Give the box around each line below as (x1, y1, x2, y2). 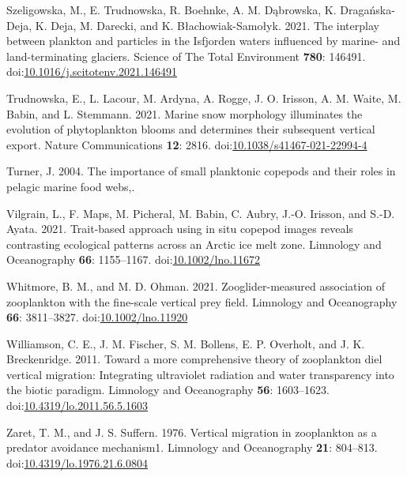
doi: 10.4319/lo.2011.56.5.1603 (6, 397, 148, 414)
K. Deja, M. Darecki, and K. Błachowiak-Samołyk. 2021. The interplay (35, 17, 379, 33)
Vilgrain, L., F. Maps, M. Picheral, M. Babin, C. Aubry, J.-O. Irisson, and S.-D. (6, 205, 395, 221)
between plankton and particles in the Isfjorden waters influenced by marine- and (6, 32, 401, 49)
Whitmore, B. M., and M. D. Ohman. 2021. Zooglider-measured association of (6, 277, 386, 294)
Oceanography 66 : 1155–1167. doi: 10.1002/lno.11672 (6, 251, 261, 268)
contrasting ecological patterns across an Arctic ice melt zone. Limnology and (6, 235, 382, 252)
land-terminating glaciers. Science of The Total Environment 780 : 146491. (6, 47, 366, 64)
